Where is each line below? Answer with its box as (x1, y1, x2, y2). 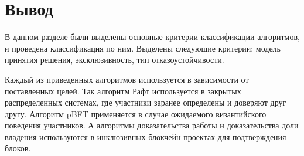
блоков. (5, 142, 31, 154)
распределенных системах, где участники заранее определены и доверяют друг (5, 96, 286, 108)
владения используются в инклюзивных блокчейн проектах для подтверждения (5, 130, 286, 143)
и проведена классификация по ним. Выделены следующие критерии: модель (5, 42, 281, 54)
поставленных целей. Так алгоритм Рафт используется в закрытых (5, 84, 241, 97)
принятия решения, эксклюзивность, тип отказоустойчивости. (5, 53, 224, 66)
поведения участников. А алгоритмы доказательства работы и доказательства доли (5, 119, 299, 131)
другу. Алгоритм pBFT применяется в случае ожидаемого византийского (5, 107, 267, 120)
